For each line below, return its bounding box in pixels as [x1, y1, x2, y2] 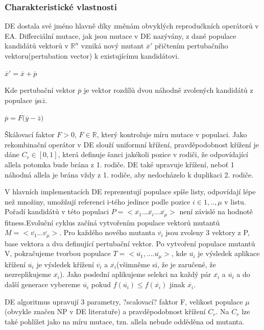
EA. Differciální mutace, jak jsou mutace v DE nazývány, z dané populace [5, 30, 236, 41]
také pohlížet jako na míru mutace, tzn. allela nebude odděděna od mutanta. [5, 316, 245, 326]
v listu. [224, 196, 246, 207]
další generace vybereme [5, 279, 81, 290]
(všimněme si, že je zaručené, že [116, 259, 216, 269]
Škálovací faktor [5, 129, 55, 140]
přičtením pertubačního [155, 40, 228, 51]
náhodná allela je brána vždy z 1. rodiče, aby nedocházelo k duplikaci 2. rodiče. [5, 169, 254, 180]
